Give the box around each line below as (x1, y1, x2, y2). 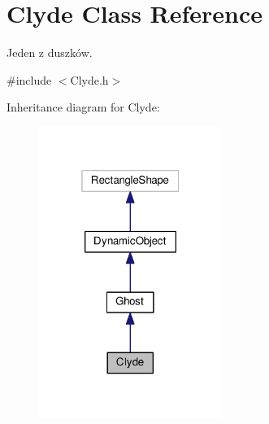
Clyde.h (70, 71, 109, 88)
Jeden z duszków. (7, 44, 93, 61)
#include (7, 71, 52, 88)
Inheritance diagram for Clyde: (7, 98, 160, 116)
